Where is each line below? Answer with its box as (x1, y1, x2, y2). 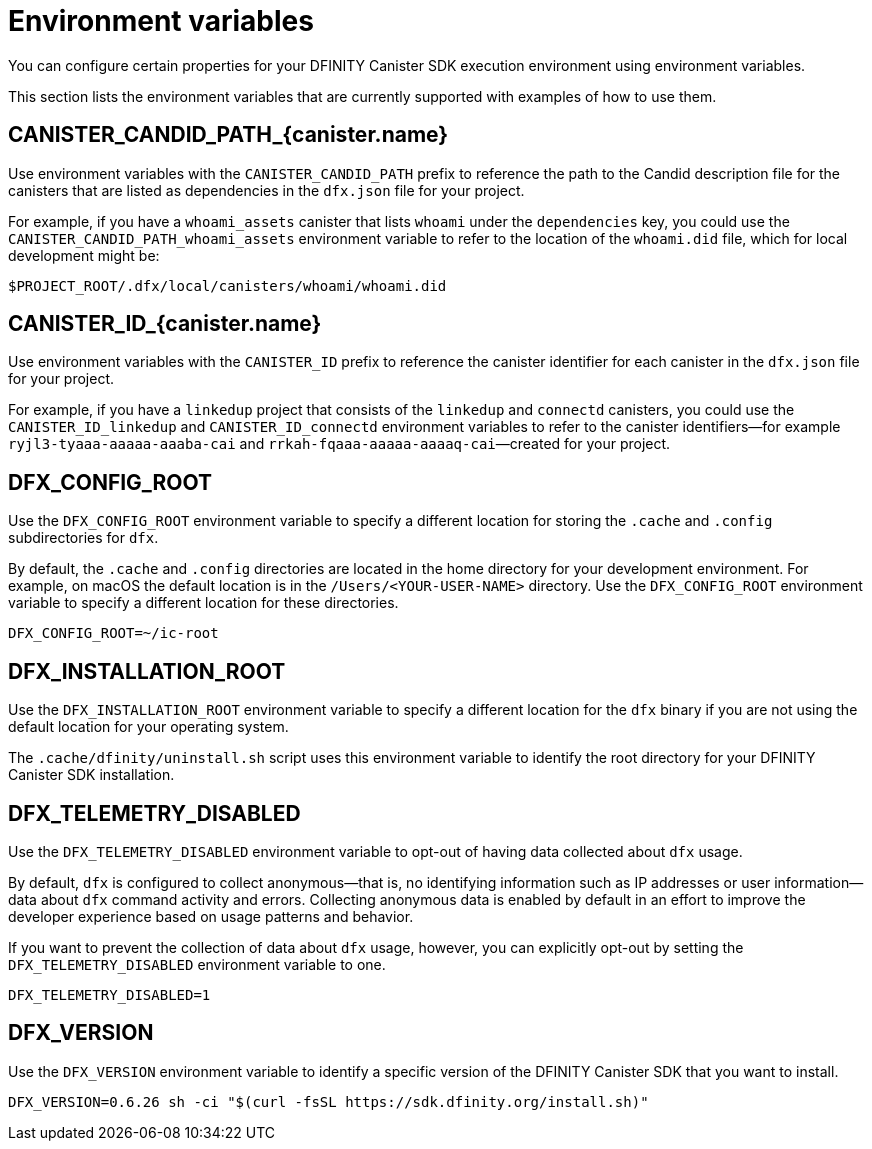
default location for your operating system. (8, 718, 289, 736)
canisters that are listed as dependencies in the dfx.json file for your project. (8, 181, 525, 199)
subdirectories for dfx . (8, 529, 159, 547)
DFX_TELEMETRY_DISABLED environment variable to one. (8, 955, 386, 973)
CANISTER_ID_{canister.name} (8, 311, 322, 337)
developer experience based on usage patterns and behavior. (8, 907, 414, 925)
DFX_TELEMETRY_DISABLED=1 (8, 986, 211, 1003)
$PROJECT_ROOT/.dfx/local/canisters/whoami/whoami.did (8, 277, 447, 294)
